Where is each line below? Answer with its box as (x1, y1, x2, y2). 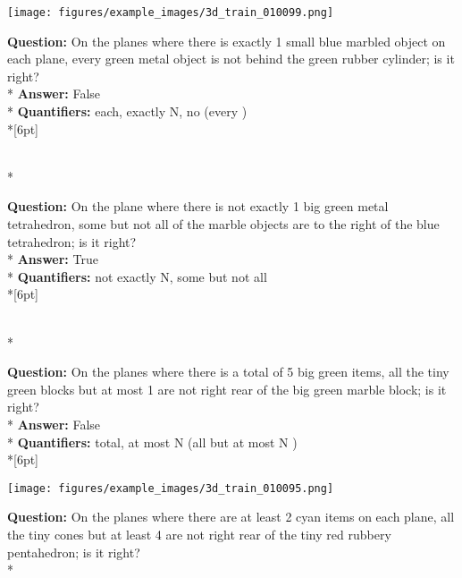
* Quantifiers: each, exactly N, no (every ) (7, 102, 248, 121)
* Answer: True (7, 250, 98, 268)
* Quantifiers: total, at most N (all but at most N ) (7, 432, 298, 451)
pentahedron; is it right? (7, 542, 140, 561)
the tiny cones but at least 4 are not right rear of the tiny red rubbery (7, 524, 391, 543)
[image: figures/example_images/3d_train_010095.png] (7, 481, 334, 495)
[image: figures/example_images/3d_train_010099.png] (7, 6, 334, 19)
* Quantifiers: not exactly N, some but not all (7, 267, 267, 285)
